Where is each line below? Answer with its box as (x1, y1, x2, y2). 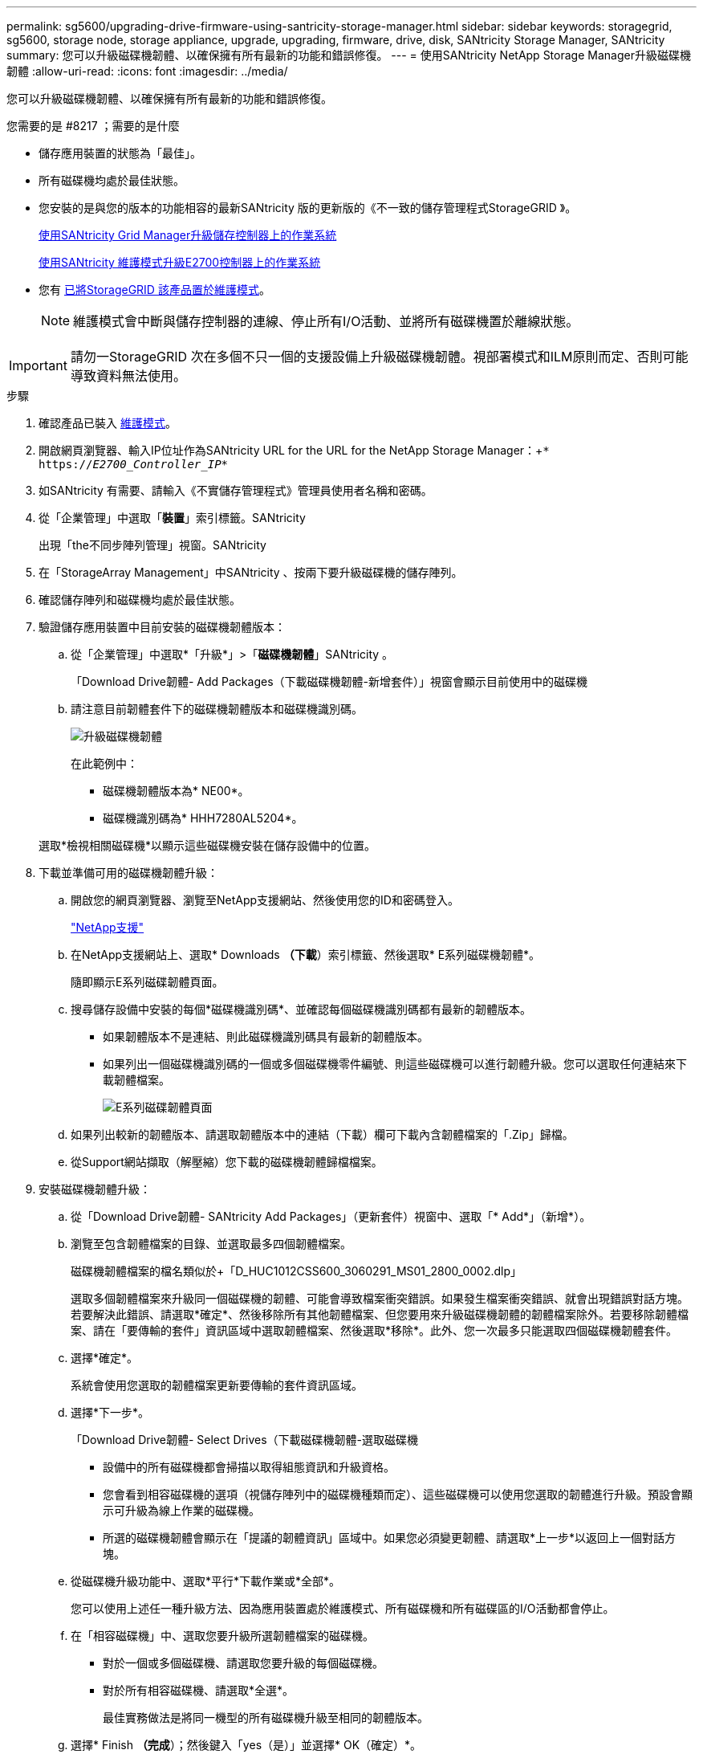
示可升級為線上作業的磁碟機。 (103, 1503, 260, 1517)
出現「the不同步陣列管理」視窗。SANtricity (39, 538, 266, 552)
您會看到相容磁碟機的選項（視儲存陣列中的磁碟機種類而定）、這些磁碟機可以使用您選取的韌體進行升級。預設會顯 (103, 1487, 693, 1501)
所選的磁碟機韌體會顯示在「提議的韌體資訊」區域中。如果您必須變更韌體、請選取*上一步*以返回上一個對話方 (103, 1531, 677, 1544)
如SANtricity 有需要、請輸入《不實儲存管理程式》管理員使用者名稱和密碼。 (39, 483, 433, 497)
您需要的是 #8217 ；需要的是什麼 (6, 119, 180, 133)
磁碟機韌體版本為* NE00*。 (103, 784, 250, 797)
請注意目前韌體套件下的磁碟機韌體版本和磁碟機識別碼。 (71, 702, 363, 716)
